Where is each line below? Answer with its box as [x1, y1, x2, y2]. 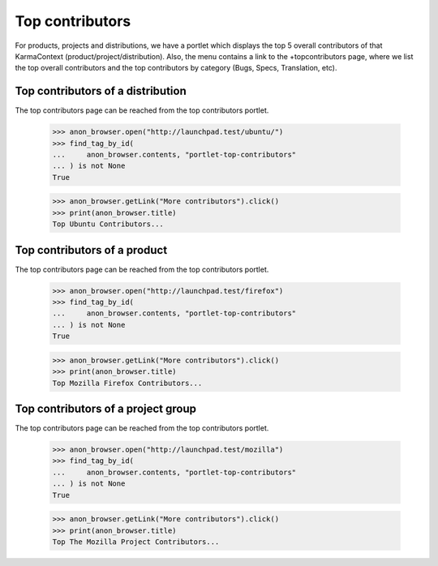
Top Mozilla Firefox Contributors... [52, 378, 203, 388]
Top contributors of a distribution [15, 84, 187, 98]
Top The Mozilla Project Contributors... [52, 537, 220, 547]
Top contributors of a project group [15, 401, 197, 415]
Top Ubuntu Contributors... [52, 220, 164, 229]
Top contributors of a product [15, 243, 168, 257]
